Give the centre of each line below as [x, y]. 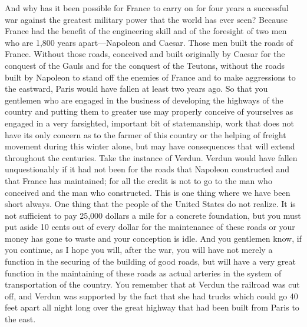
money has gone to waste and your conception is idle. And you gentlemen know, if [153, 238]
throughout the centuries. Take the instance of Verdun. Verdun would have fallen [151, 157]
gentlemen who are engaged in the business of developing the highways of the [144, 100]
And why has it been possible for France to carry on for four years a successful [147, 8]
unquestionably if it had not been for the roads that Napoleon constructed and [147, 169]
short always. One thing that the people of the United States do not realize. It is [150, 204]
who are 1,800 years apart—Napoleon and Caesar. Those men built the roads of [149, 42]
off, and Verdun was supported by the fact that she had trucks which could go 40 [151, 296]
